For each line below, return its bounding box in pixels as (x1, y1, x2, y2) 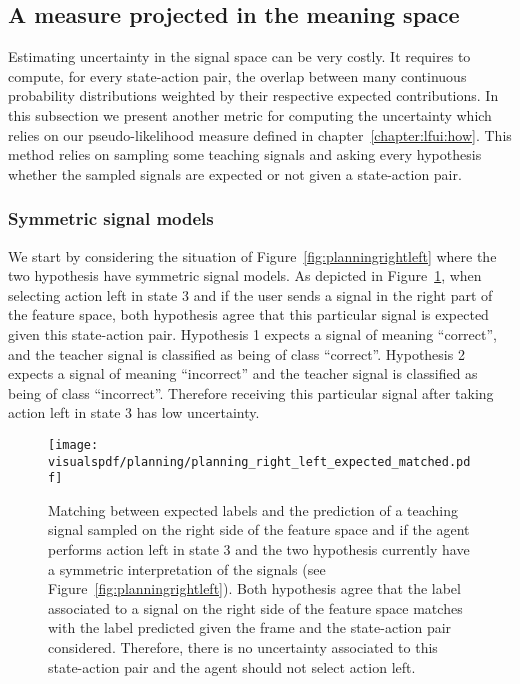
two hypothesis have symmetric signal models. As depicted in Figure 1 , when (8, 265, 482, 286)
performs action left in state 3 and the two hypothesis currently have (48, 539, 470, 560)
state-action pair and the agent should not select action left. (48, 656, 416, 677)
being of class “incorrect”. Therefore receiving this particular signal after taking (8, 382, 494, 403)
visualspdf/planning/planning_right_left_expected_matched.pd (48, 454, 471, 469)
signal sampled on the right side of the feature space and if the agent (48, 519, 470, 540)
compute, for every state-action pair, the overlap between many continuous (8, 65, 467, 86)
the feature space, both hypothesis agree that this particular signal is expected (8, 304, 489, 325)
